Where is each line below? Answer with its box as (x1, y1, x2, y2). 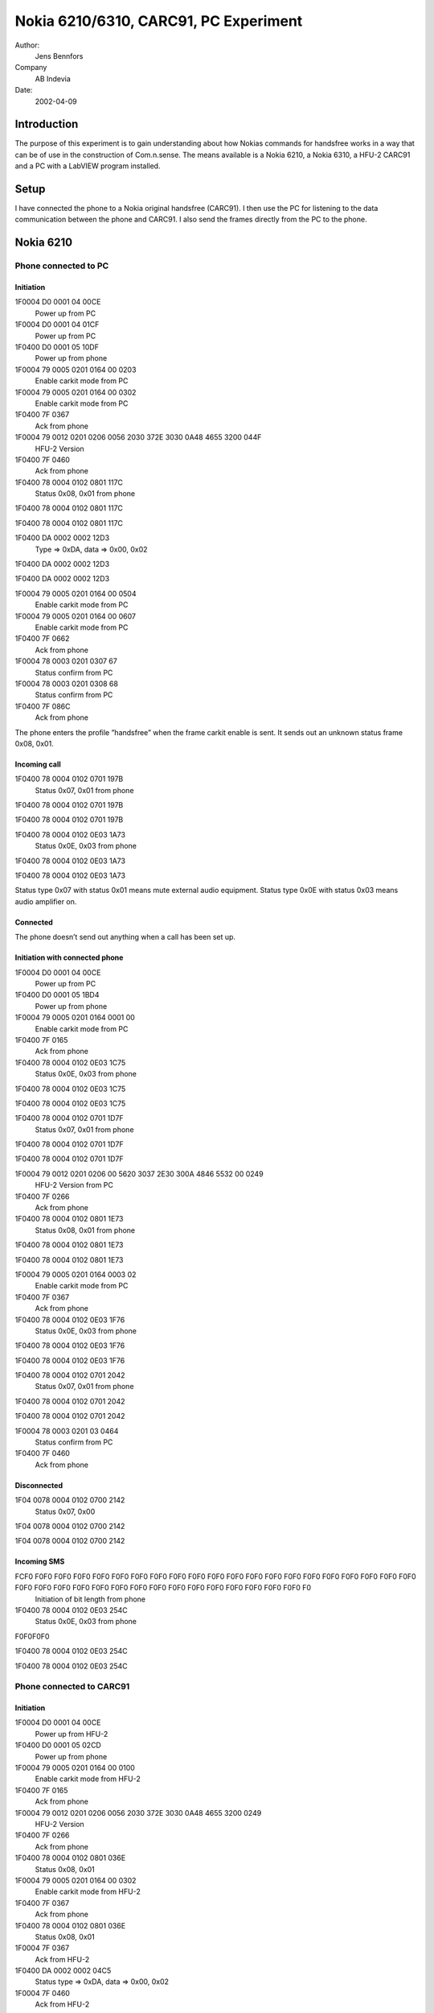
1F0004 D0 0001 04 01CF (14, 320, 100, 329)
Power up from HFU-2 (35, 1729, 108, 1738)
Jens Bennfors (35, 51, 84, 60)
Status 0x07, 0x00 (35, 1507, 96, 1516)
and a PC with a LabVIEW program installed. (14, 161, 161, 171)
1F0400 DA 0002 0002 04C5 (14, 1965, 112, 1976)
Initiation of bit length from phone (35, 1594, 146, 1604)
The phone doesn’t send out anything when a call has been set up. (14, 932, 236, 942)
